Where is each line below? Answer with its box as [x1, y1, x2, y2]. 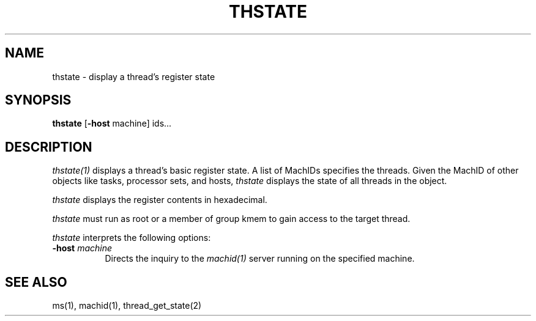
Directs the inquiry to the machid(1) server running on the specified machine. [105, 253, 415, 264]
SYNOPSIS [5, 92, 72, 108]
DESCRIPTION [5, 139, 92, 155]
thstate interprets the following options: [52, 232, 211, 243]
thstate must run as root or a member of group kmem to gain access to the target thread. [52, 213, 411, 224]
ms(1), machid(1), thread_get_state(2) [52, 300, 202, 311]
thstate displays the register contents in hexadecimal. [52, 194, 267, 205]
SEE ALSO [5, 274, 67, 290]
